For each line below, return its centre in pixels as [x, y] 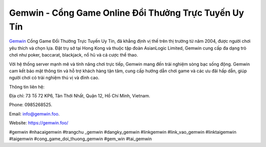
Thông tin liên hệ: [27, 87]
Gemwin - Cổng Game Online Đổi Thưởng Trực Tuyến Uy [127, 13]
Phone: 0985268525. [31, 105]
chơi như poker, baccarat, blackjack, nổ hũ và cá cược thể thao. [73, 55]
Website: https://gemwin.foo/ [39, 123]
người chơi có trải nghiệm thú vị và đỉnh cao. [54, 78]
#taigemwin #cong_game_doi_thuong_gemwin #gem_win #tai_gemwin [81, 139]
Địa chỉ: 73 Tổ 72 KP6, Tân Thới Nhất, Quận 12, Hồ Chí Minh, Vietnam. [80, 96]
